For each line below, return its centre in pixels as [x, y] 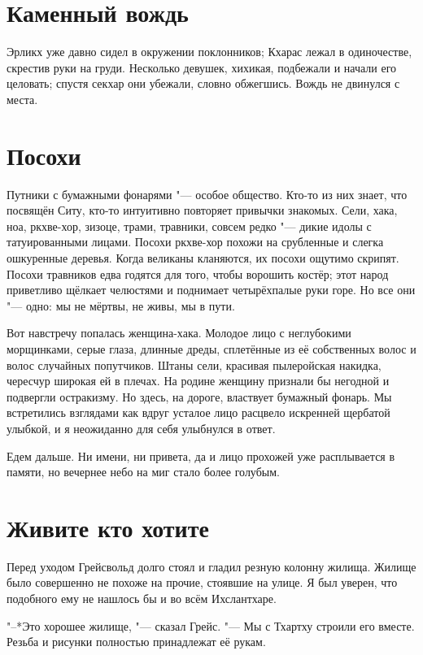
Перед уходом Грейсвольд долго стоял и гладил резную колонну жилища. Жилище [211, 566]
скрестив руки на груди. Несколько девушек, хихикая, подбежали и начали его [202, 67]
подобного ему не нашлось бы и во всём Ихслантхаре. [142, 599]
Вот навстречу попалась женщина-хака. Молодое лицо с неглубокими [179, 333]
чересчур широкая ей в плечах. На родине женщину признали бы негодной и [198, 381]
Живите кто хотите [108, 527]
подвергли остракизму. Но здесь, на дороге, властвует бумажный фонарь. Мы [199, 396]
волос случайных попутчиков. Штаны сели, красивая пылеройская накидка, [194, 364]
